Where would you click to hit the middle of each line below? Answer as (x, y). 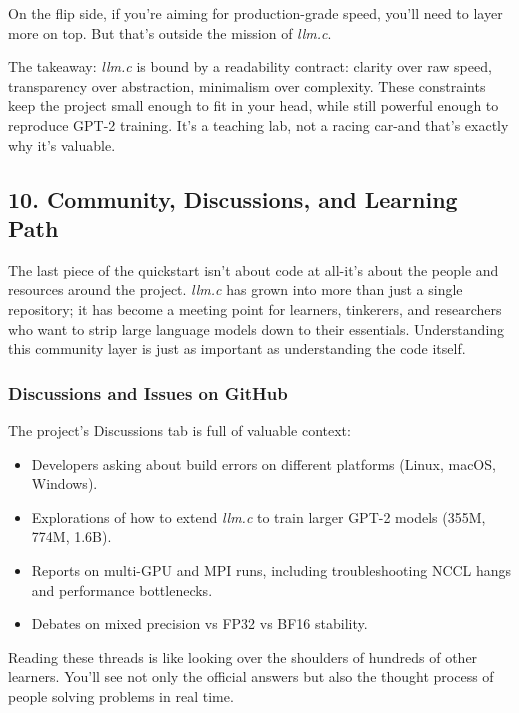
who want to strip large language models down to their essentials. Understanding (256, 328)
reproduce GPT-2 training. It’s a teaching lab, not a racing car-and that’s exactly (258, 124)
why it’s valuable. (62, 144)
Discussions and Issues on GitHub (148, 392)
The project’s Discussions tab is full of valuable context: (179, 429)
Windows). (64, 483)
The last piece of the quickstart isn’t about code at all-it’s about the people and (253, 269)
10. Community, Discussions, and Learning (233, 198)
